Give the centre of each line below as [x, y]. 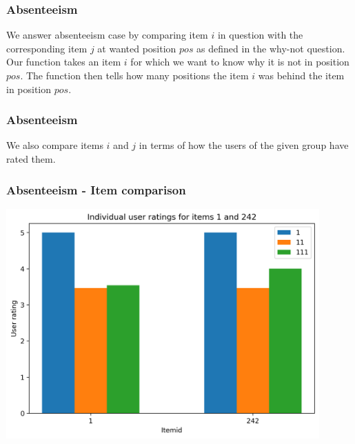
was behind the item [301, 75]
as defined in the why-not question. [271, 48]
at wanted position [137, 48]
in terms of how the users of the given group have [244, 145]
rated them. [31, 159]
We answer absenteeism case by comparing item [107, 35]
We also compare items [55, 145]
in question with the [260, 35]
